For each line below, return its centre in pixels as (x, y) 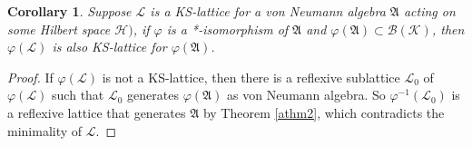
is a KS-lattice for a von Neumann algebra (268, 11)
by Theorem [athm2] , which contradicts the (324, 112)
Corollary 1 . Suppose (69, 11)
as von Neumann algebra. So (306, 95)
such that (78, 95)
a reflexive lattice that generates (97, 112)
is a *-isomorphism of (227, 29)
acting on (429, 11)
